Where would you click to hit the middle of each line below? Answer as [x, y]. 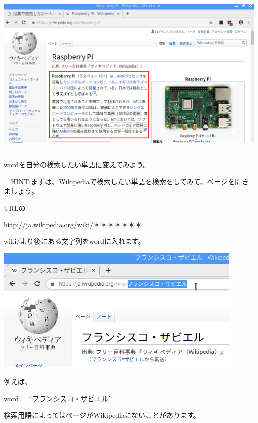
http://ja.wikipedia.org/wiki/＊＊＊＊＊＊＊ [73, 224]
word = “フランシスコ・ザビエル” [58, 398]
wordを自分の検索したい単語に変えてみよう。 [77, 165]
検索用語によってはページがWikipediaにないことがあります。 [102, 415]
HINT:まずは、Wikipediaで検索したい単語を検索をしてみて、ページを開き [130, 181]
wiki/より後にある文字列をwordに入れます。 [75, 241]
